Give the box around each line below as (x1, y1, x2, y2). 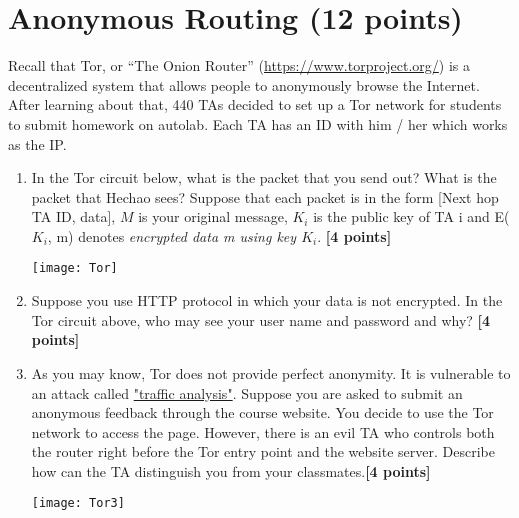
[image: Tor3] (31, 496, 125, 511)
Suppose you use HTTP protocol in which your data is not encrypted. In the (31, 290, 503, 311)
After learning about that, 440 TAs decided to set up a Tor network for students (8, 94, 502, 115)
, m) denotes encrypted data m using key (47, 225, 297, 246)
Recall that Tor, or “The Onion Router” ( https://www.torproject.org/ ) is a (8, 55, 471, 76)
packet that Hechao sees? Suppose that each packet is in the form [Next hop (31, 186, 499, 207)
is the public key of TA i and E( (313, 206, 510, 227)
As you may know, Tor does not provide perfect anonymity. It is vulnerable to (31, 362, 511, 383)
